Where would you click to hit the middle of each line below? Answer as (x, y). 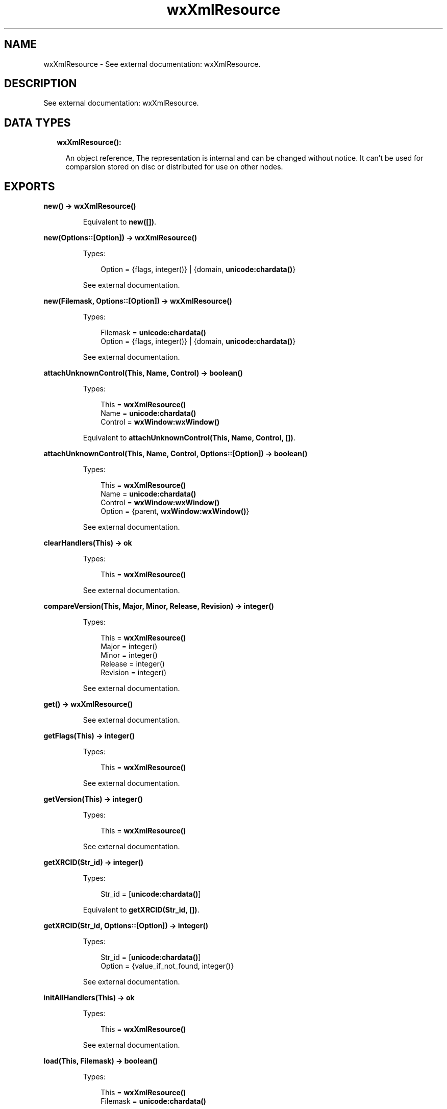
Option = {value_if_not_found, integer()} (167, 966)
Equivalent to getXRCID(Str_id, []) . (141, 910)
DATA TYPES (38, 122)
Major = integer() (129, 647)
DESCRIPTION (41, 84)
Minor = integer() (129, 655)
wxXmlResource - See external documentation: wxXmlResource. (152, 64)
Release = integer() (133, 664)
